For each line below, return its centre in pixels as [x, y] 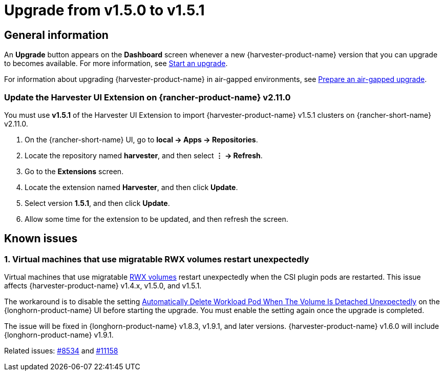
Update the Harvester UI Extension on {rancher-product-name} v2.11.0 [147, 97]
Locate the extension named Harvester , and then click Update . [131, 187]
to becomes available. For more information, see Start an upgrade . [116, 64]
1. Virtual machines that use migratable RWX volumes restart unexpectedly [157, 259]
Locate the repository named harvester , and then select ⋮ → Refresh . [144, 155]
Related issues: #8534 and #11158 [61, 351]
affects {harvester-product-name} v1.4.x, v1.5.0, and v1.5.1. [103, 286]
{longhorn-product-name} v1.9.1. [59, 335]
